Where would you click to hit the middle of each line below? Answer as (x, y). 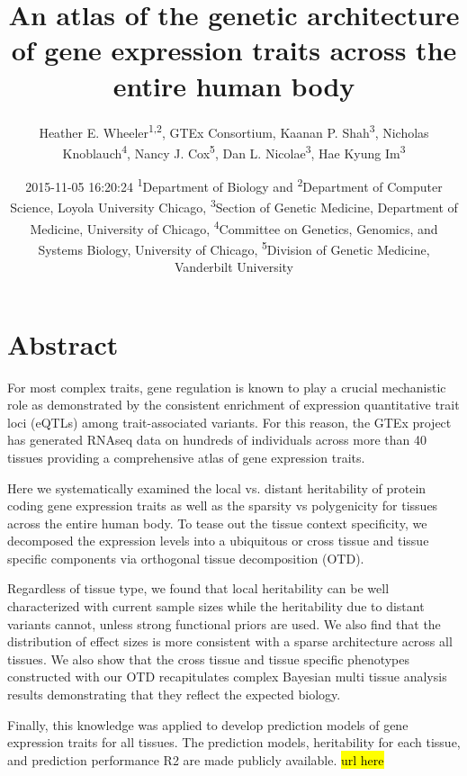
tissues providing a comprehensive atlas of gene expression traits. (186, 457)
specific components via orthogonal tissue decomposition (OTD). (186, 558)
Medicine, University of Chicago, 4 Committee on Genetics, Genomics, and (234, 227)
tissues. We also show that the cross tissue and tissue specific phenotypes (209, 659)
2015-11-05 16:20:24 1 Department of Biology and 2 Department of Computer (234, 185)
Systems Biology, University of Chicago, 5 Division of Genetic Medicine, (234, 248)
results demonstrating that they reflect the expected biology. (174, 695)
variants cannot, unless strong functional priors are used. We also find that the (224, 623)
